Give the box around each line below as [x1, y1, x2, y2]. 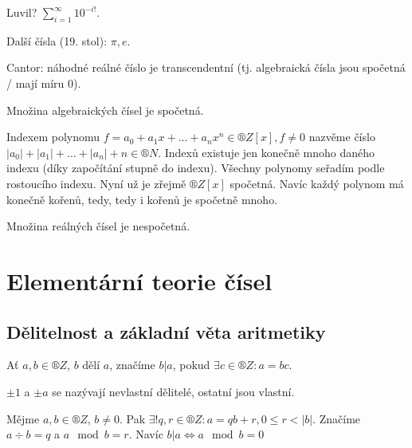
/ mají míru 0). [6, 74, 81, 91]
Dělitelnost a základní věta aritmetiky [6, 319, 326, 344]
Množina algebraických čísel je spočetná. [6, 101, 204, 118]
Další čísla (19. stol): [6, 32, 108, 49]
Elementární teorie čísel [6, 264, 273, 297]
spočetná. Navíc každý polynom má [230, 175, 404, 191]
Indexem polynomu [6, 128, 100, 145]
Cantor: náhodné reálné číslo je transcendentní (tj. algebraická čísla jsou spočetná [6, 59, 406, 76]
